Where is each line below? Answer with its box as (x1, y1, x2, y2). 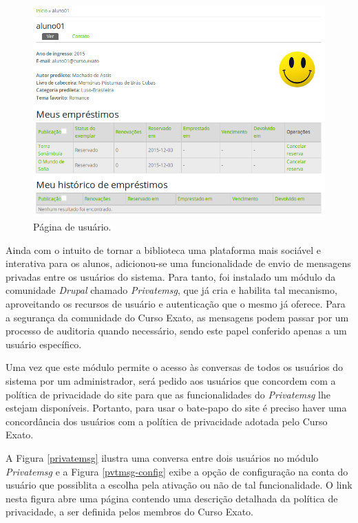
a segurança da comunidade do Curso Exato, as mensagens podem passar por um (6, 310, 349, 324)
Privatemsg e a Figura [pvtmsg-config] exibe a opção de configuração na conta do (6, 464, 348, 478)
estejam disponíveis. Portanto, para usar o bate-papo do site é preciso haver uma (6, 401, 347, 415)
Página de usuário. (33, 220, 112, 234)
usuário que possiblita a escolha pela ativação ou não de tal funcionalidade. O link (6, 478, 352, 492)
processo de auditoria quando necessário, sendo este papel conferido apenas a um (6, 323, 347, 338)
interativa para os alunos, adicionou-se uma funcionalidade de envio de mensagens (6, 256, 351, 270)
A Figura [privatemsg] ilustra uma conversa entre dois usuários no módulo (6, 450, 319, 465)
